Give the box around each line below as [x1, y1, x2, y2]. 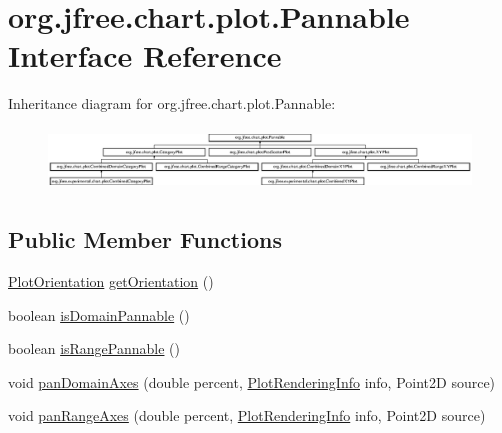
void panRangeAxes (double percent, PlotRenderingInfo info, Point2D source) [8, 405, 486, 426]
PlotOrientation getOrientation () [8, 271, 214, 292]
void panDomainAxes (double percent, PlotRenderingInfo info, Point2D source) [8, 371, 496, 392]
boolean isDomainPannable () [8, 304, 190, 325]
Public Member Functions [8, 224, 282, 255]
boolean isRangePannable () [8, 338, 181, 359]
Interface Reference [8, 35, 282, 76]
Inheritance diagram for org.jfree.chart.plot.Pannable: [8, 93, 336, 114]
